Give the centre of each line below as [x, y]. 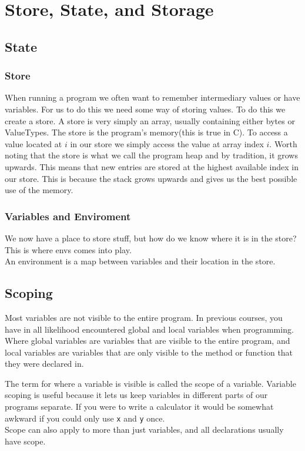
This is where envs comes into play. [68, 249]
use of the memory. [39, 190]
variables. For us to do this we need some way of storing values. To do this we [145, 109]
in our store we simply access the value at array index [167, 143]
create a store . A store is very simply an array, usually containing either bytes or [150, 120]
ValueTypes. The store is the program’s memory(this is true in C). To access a [146, 132]
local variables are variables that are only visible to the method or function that [149, 352]
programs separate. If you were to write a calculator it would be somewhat [139, 407]
